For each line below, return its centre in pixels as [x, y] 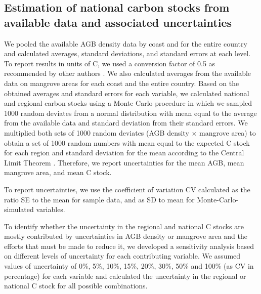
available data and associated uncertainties [118, 22]
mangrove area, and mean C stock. [58, 172]
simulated [19, 209]
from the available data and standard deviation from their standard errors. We [126, 123]
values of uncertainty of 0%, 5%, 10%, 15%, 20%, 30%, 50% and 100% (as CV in [129, 266]
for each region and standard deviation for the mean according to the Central [124, 153]
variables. [51, 209]
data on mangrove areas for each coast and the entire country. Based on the [122, 83]
